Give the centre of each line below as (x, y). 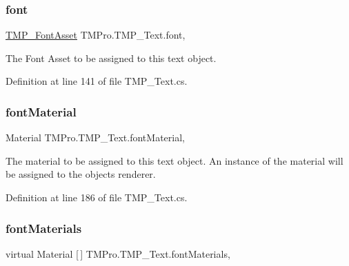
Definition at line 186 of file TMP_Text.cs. (97, 197)
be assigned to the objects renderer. (81, 174)
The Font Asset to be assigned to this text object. (111, 58)
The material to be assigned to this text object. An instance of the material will (174, 160)
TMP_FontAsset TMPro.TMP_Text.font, (96, 35)
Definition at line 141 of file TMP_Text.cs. (97, 81)
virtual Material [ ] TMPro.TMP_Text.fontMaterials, (118, 253)
